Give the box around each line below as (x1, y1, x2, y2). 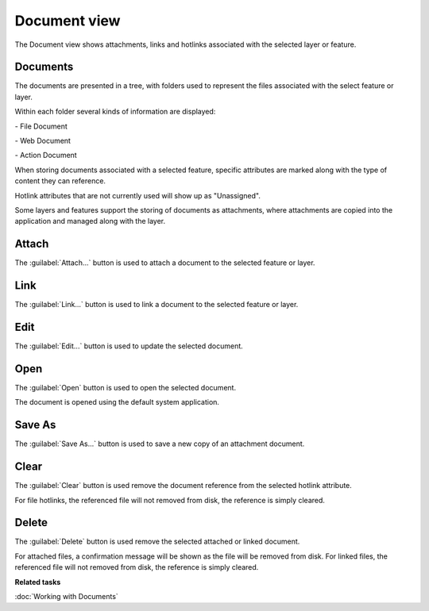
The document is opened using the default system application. (14, 398, 220, 407)
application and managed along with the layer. (14, 217, 166, 226)
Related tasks (14, 577, 61, 586)
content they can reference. (14, 176, 106, 186)
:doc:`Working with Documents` (14, 592, 118, 601)
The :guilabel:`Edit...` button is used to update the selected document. (14, 341, 244, 351)
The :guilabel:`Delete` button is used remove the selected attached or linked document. (14, 536, 300, 547)
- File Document (14, 121, 68, 131)
